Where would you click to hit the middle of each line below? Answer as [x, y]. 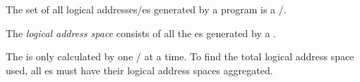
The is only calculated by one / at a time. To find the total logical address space [180, 56]
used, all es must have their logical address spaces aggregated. [139, 70]
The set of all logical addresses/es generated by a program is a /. [146, 9]
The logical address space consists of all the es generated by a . [141, 33]
